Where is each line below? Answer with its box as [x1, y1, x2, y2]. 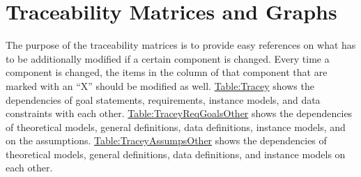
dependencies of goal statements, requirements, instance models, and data [6, 92, 321, 107]
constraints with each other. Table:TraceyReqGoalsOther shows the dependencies [6, 106, 353, 121]
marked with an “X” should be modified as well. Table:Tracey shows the [6, 78, 314, 93]
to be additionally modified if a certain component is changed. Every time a [6, 51, 330, 66]
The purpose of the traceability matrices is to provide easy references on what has [6, 38, 356, 52]
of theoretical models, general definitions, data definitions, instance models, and [6, 119, 346, 134]
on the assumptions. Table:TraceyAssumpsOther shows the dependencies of [6, 133, 327, 148]
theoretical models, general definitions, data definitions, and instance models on [6, 146, 346, 161]
